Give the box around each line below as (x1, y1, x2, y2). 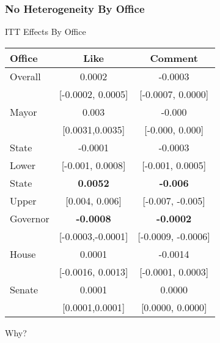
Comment (150, 50, 198, 65)
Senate (10, 282, 38, 296)
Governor (10, 211, 50, 225)
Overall (10, 69, 41, 83)
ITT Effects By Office (5, 25, 86, 38)
